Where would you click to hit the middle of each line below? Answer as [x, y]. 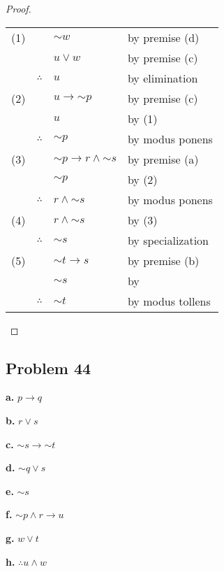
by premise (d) [163, 37]
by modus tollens [169, 301]
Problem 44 [48, 367]
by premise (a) [163, 159]
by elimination [163, 78]
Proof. [18, 8]
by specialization [168, 240]
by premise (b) [163, 260]
